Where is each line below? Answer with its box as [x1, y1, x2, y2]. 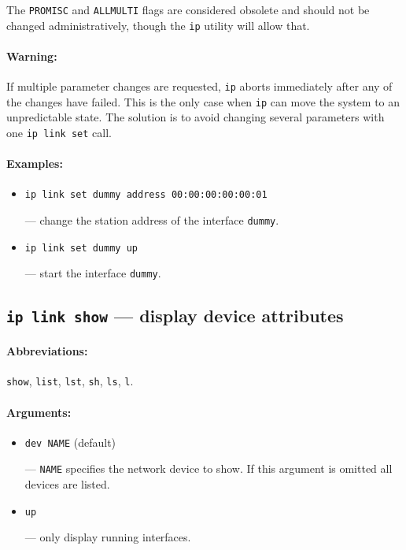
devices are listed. [24, 476, 110, 492]
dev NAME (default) [24, 433, 116, 450]
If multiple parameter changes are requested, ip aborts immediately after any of [6, 78, 393, 95]
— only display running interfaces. [24, 529, 191, 545]
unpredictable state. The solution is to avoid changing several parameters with [6, 109, 385, 125]
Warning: [6, 47, 57, 64]
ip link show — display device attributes [6, 303, 344, 328]
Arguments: [6, 403, 72, 420]
